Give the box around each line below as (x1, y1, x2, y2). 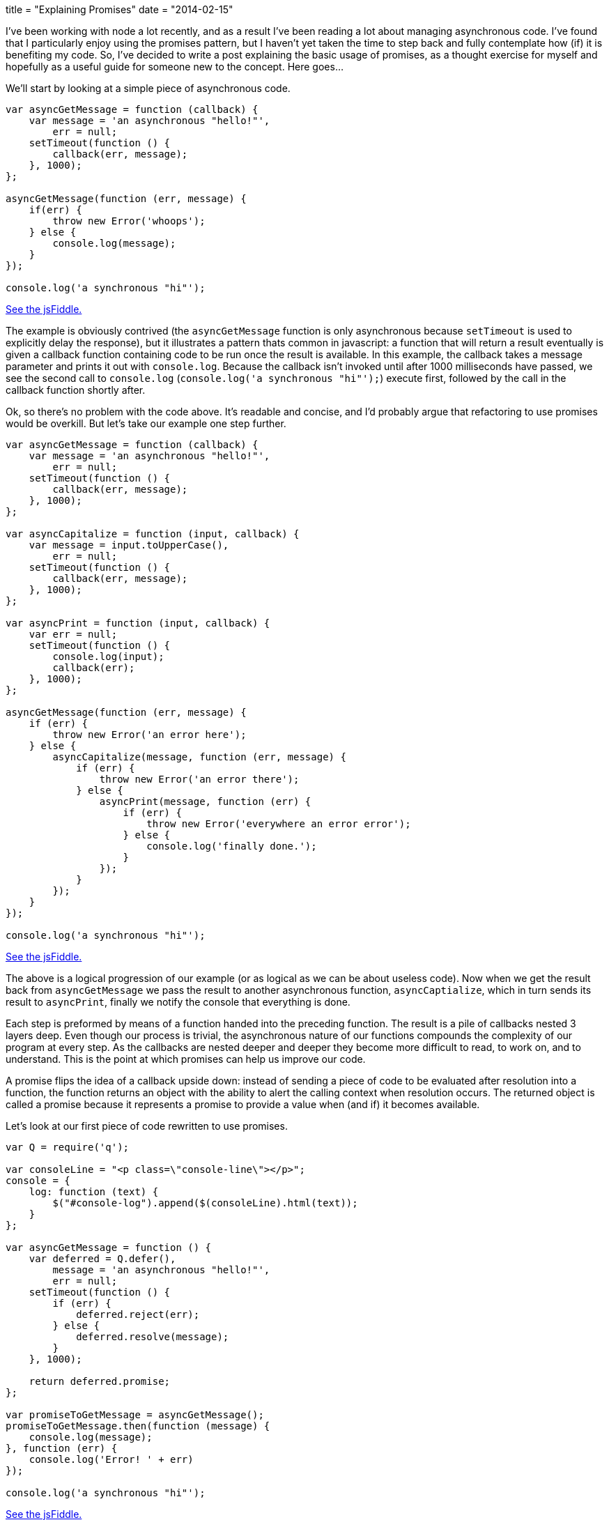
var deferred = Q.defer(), (29, 1253, 176, 1264)
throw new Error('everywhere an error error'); (146, 818, 411, 829)
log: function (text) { (29, 1186, 159, 1197)
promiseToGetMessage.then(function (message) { (6, 1420, 270, 1431)
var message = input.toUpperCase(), (29, 539, 229, 551)
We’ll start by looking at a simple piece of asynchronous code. (6, 82, 291, 94)
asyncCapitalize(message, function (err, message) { (52, 751, 346, 762)
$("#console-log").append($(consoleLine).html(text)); (52, 1197, 358, 1208)
